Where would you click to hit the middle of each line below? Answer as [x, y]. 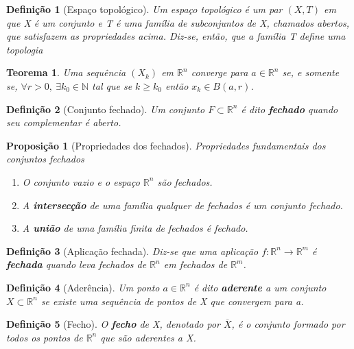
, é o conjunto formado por [288, 324]
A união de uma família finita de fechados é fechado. [135, 228]
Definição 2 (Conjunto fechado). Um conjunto [106, 109]
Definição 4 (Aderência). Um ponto [83, 287]
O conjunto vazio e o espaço [81, 181]
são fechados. [185, 181]
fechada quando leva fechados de [76, 264]
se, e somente [311, 72]
